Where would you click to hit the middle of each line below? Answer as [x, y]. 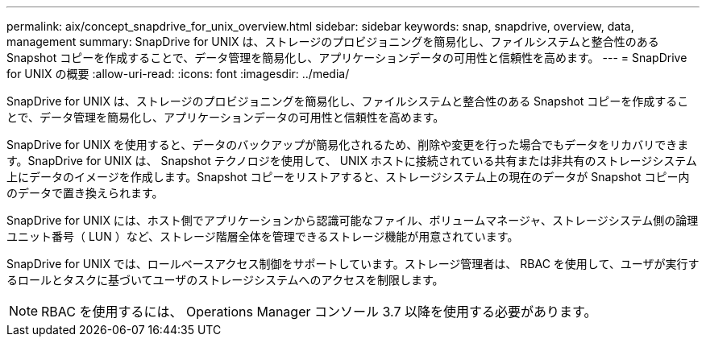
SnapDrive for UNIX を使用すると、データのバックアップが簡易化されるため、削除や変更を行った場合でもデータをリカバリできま [348, 145]
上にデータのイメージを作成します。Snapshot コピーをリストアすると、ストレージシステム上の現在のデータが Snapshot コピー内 [348, 177]
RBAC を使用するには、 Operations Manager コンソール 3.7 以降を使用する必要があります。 [319, 312]
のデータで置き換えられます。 [85, 193]
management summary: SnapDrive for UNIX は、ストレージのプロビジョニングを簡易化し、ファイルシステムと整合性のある [333, 41]
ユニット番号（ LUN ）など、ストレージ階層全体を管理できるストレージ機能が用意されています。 [263, 236]
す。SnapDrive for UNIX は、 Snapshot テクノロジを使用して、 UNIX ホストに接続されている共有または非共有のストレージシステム [352, 161]
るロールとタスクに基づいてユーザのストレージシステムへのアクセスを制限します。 [225, 280]
